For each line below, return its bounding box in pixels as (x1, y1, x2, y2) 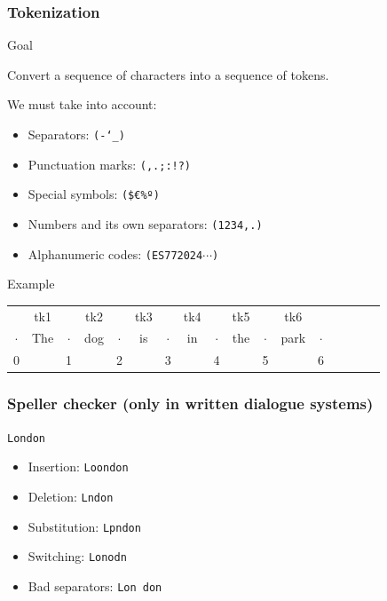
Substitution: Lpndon (28, 517, 141, 535)
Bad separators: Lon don (28, 576, 162, 595)
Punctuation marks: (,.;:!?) (28, 154, 192, 173)
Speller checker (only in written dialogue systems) (7, 392, 374, 415)
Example (7, 274, 55, 293)
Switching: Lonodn (28, 547, 127, 565)
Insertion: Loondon (28, 457, 129, 476)
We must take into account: (7, 95, 157, 114)
